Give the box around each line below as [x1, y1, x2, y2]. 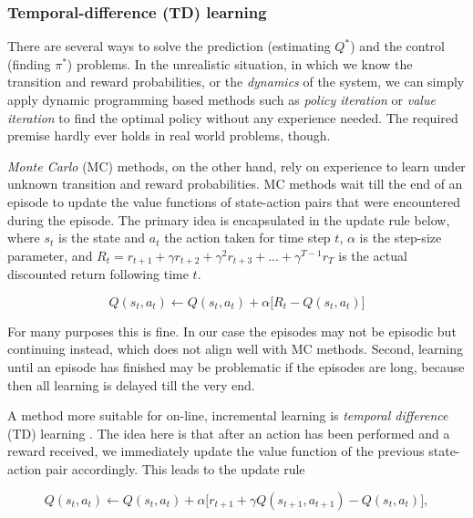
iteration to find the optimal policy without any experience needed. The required [7, 108, 458, 127]
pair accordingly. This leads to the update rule [45, 459, 305, 478]
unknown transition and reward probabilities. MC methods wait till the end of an [7, 174, 463, 193]
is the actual [338, 245, 407, 264]
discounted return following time [7, 264, 189, 284]
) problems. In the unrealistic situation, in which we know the [67, 54, 413, 73]
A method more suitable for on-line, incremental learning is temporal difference [7, 406, 448, 425]
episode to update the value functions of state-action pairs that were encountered [7, 192, 461, 211]
